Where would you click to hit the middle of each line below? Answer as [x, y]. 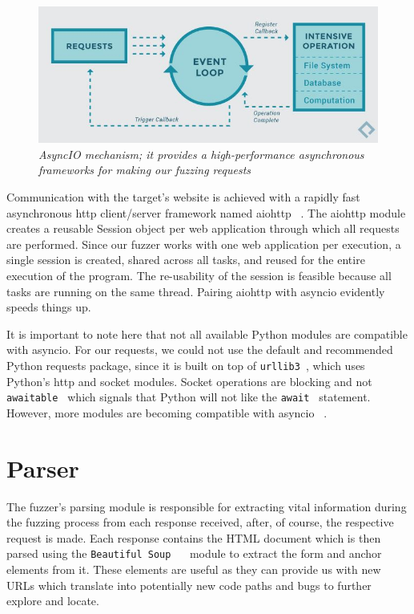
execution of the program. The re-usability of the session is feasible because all [199, 275]
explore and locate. [53, 601]
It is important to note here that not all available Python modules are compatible [207, 333]
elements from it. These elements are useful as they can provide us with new [194, 569]
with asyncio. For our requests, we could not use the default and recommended [200, 350]
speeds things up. [49, 307]
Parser [43, 468]
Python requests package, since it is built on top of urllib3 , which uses [186, 365]
